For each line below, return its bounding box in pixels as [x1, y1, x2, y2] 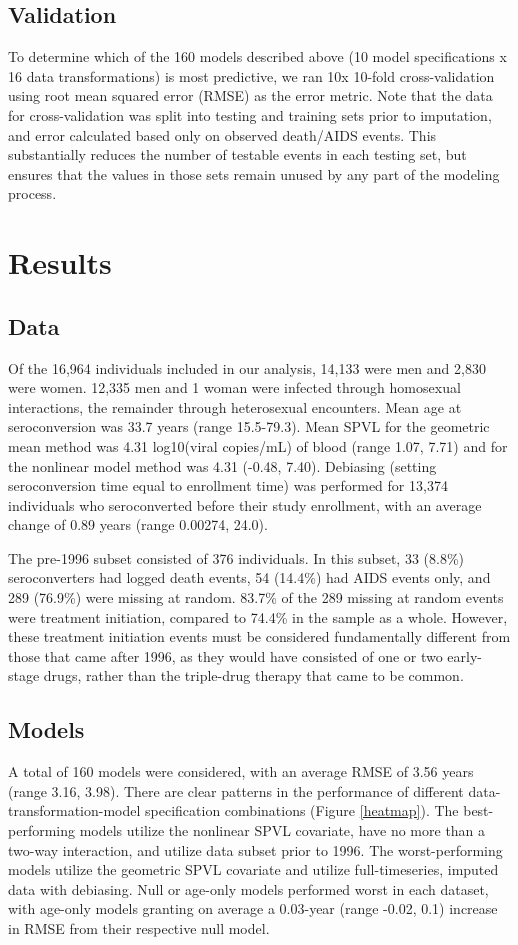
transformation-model [8, 800, 141, 821]
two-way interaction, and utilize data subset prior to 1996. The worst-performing [8, 839, 503, 860]
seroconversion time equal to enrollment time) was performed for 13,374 [8, 475, 448, 496]
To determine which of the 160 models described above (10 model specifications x [8, 46, 507, 67]
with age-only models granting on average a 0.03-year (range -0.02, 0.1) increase [8, 898, 498, 919]
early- [447, 645, 483, 666]
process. [8, 183, 57, 204]
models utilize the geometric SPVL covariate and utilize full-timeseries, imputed [8, 859, 499, 880]
